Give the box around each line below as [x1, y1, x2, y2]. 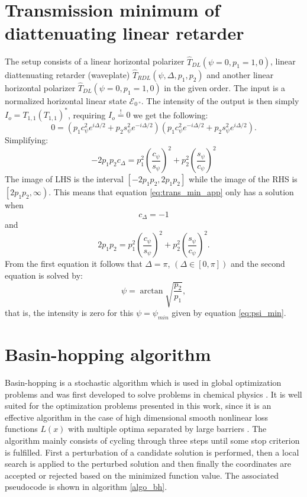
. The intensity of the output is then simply [141, 94, 299, 106]
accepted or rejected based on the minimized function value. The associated [5, 469, 279, 481]
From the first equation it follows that [5, 257, 143, 270]
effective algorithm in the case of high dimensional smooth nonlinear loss [5, 411, 268, 423]
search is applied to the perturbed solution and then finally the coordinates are [5, 457, 291, 470]
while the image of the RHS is [189, 173, 298, 185]
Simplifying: [5, 134, 49, 146]
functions [5, 422, 38, 435]
